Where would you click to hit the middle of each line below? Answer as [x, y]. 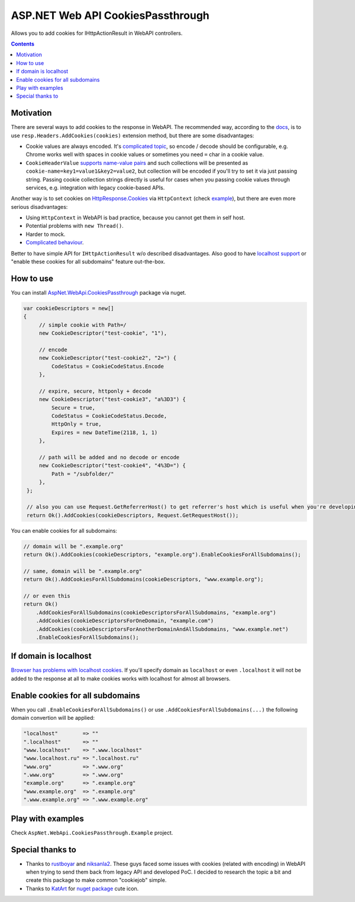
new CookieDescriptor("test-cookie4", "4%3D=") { [112, 465]
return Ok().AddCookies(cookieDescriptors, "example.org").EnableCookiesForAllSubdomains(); [162, 555]
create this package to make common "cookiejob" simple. [96, 880]
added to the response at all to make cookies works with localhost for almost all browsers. [121, 678]
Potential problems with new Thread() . [75, 226]
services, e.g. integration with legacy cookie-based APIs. [95, 187]
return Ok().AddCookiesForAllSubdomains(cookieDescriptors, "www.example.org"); [143, 579]
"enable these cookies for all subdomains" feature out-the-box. [88, 262]
